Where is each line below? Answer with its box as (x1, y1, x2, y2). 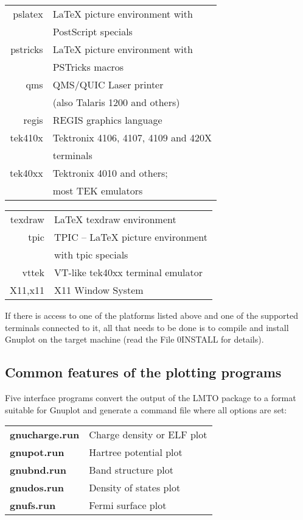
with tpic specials (54, 248, 128, 262)
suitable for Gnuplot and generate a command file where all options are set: (5, 403, 287, 416)
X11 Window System (54, 283, 144, 297)
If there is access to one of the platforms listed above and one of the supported (5, 309, 298, 321)
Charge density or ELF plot (89, 427, 207, 442)
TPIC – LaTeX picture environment (54, 230, 207, 244)
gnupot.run (10, 445, 64, 460)
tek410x (10, 130, 43, 144)
